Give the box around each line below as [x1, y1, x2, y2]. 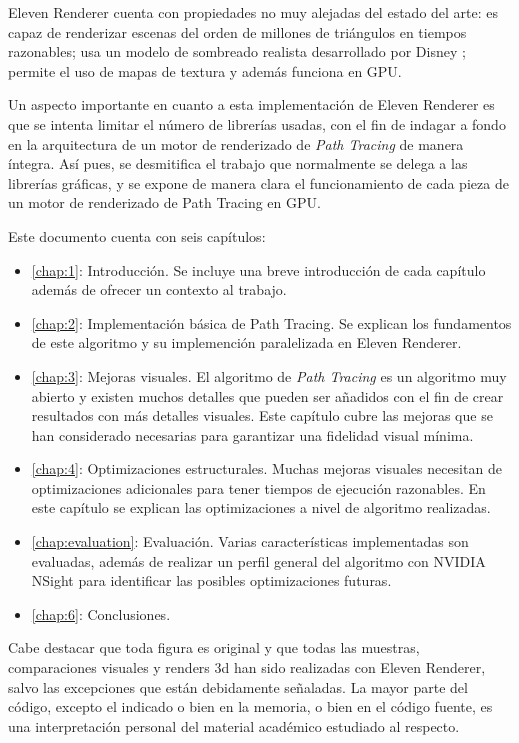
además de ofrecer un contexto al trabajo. [31, 279, 287, 300]
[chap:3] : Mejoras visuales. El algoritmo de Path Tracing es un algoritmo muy [31, 365, 507, 386]
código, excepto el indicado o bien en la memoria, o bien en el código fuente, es [8, 696, 493, 717]
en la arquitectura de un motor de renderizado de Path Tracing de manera [8, 133, 464, 154]
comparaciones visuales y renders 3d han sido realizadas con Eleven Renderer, [8, 657, 486, 678]
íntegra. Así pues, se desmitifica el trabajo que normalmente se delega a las [8, 153, 468, 174]
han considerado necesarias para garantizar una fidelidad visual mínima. [31, 424, 474, 445]
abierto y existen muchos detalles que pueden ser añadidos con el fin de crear [31, 385, 504, 406]
